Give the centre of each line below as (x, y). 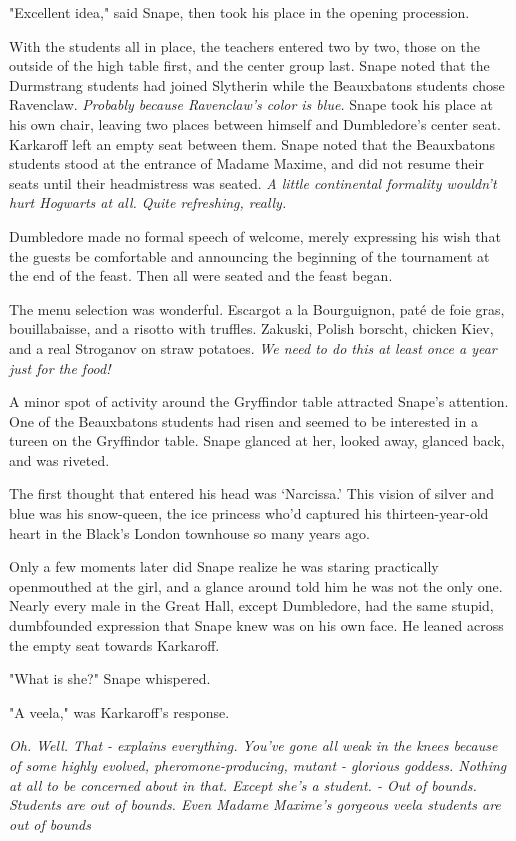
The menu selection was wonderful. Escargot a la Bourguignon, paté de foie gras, (257, 308)
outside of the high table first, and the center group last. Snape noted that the (249, 65)
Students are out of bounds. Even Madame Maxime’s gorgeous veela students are (255, 804)
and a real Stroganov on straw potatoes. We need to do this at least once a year (253, 347)
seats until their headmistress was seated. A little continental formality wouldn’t (253, 182)
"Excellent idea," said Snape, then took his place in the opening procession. (239, 12)
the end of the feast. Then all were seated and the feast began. (201, 275)
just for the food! (60, 367)
